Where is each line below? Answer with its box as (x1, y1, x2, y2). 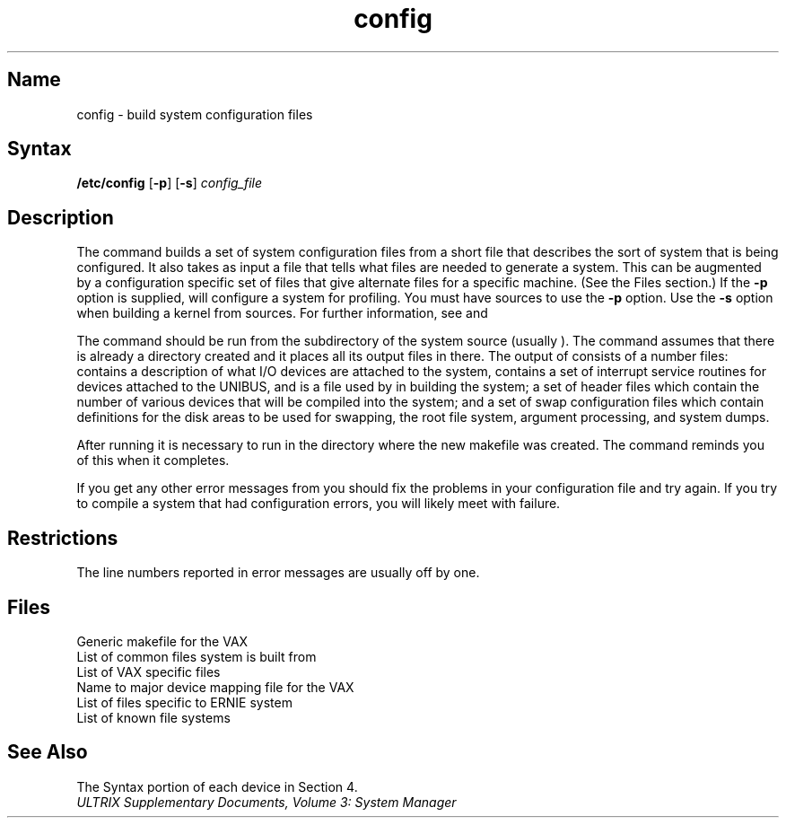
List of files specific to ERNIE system (76, 694, 293, 710)
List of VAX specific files (76, 663, 221, 680)
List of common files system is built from (76, 648, 317, 664)
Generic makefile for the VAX (76, 633, 249, 649)
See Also (7, 741, 88, 764)
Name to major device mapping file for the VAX (76, 679, 354, 695)
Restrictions (7, 526, 118, 549)
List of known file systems (76, 709, 231, 725)
